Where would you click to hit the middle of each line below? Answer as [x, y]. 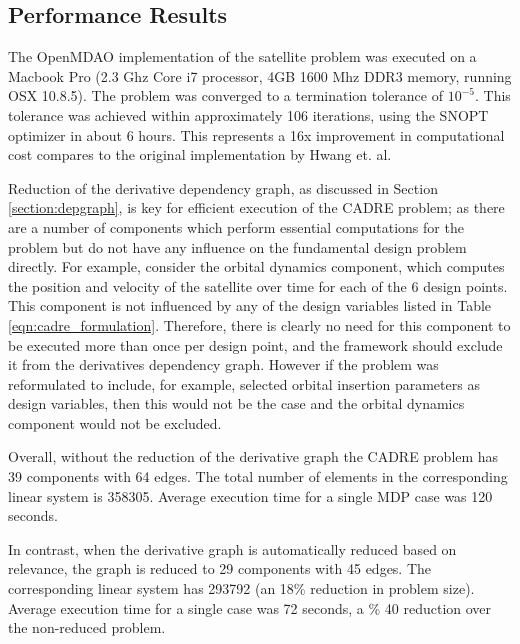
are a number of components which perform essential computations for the [236, 226]
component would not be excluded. [115, 422]
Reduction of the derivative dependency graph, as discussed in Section [223, 187]
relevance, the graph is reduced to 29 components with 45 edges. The [220, 568]
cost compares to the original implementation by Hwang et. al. [200, 154]
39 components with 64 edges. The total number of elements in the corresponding [258, 476]
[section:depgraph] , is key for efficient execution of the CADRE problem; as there [256, 207]
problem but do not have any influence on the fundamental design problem [237, 246]
